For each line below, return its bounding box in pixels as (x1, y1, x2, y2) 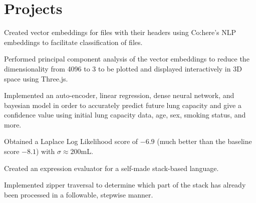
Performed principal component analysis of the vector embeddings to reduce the (4, 53, 249, 64)
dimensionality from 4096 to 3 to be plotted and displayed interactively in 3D (4, 63, 242, 73)
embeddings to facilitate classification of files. (4, 36, 143, 47)
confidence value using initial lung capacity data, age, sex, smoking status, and (4, 109, 246, 120)
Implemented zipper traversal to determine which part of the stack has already (4, 179, 246, 190)
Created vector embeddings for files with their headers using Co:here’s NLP (4, 27, 236, 37)
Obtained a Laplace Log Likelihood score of (4, 136, 138, 146)
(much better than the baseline (157, 136, 252, 146)
